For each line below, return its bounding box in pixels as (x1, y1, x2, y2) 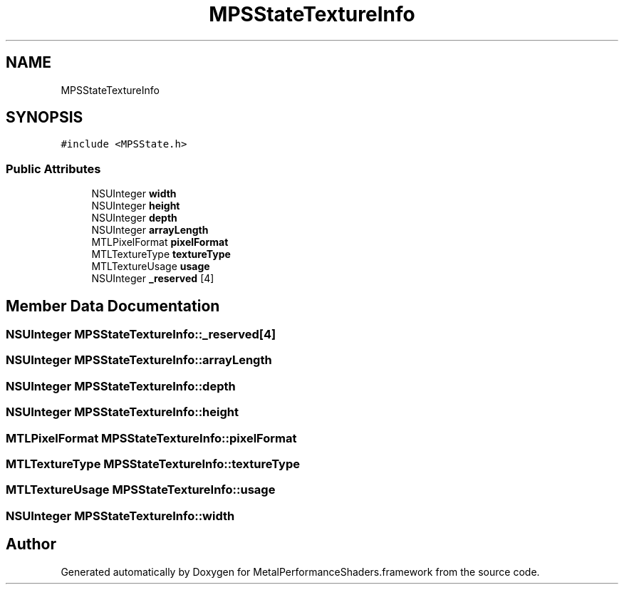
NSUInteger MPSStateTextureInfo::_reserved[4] (6, 327, 276, 342)
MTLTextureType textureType (91, 248, 231, 261)
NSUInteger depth (91, 212, 177, 224)
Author (6, 535, 56, 554)
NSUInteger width (91, 187, 177, 200)
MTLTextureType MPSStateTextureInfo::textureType (6, 456, 300, 471)
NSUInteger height (91, 200, 180, 212)
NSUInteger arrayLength (91, 224, 209, 237)
